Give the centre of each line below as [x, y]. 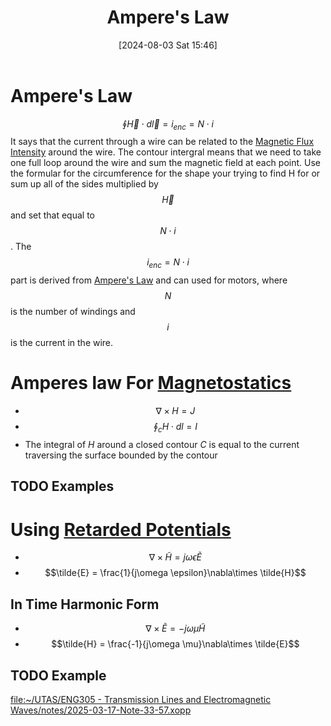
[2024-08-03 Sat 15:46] [168, 45]
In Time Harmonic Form [85, 604]
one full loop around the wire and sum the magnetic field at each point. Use [165, 163]
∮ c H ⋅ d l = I [175, 428]
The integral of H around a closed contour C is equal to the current [162, 445]
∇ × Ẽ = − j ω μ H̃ [175, 628]
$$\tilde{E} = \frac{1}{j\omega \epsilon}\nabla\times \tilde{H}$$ [175, 573]
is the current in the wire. [62, 343]
